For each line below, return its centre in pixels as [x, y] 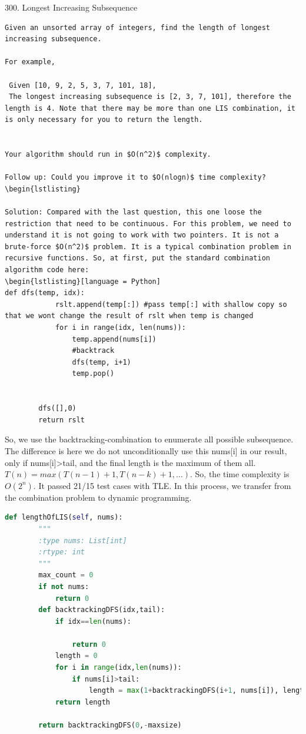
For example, [30, 62]
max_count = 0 [66, 575]
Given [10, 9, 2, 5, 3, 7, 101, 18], [83, 85]
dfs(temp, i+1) [102, 362]
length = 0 [76, 656]
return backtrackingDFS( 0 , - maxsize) [110, 725]
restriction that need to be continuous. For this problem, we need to [148, 224]
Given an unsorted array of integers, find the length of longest [138, 27]
